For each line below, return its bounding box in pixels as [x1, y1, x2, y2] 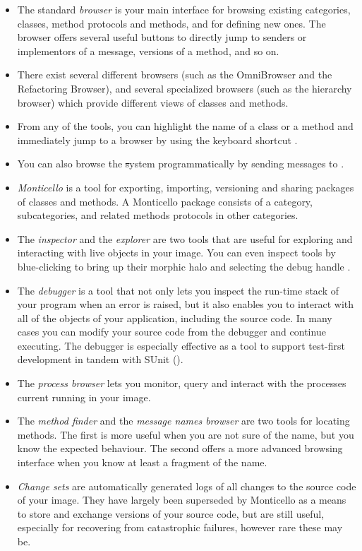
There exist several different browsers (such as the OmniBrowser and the [17, 67, 332, 82]
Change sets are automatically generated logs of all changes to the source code [17, 478, 356, 493]
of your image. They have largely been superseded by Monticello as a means [17, 492, 346, 507]
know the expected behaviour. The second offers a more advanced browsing [17, 441, 343, 456]
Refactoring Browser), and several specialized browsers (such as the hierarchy [17, 81, 352, 95]
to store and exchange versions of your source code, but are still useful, [17, 506, 325, 521]
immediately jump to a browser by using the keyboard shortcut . [17, 132, 298, 147]
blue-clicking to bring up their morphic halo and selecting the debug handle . [17, 259, 351, 273]
